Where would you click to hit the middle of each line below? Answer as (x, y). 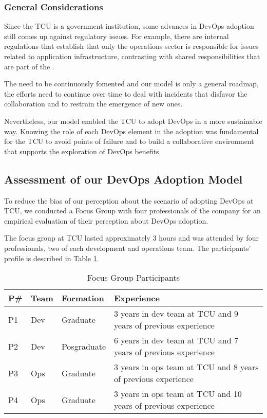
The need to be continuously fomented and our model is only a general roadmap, (131, 84)
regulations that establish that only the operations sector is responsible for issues (131, 46)
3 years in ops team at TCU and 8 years (186, 367)
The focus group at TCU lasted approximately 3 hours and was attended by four (131, 238)
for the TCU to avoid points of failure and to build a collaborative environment (129, 141)
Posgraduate (84, 346)
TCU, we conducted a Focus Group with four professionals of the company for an (132, 211)
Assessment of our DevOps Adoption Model (123, 179)
